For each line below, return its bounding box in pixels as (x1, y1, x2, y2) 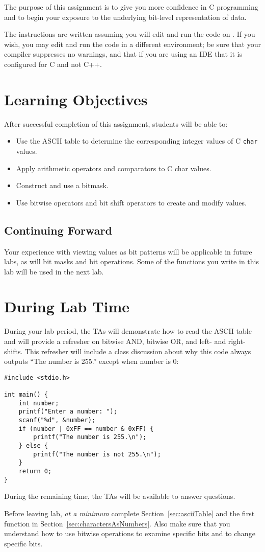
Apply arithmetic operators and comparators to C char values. (16, 163, 211, 173)
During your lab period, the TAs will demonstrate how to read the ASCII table (4, 326, 252, 336)
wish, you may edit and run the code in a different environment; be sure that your (4, 38, 261, 49)
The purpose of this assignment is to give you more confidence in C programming (4, 2, 258, 12)
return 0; (18, 468, 52, 475)
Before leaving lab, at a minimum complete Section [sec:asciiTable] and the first (4, 508, 255, 518)
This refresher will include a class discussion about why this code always (24, 346, 251, 356)
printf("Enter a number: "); (18, 408, 117, 416)
